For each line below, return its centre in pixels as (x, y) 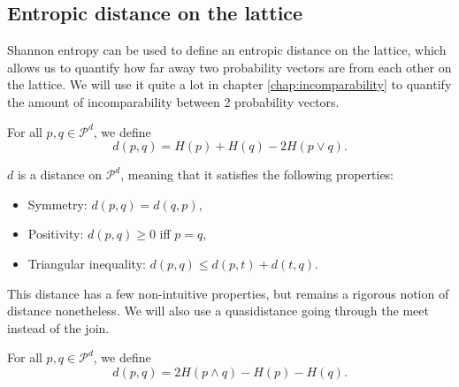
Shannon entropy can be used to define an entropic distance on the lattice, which (227, 50)
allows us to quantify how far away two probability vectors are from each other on (229, 67)
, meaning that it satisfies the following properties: (257, 175)
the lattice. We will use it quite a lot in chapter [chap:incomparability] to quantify (229, 84)
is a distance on (59, 175)
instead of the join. (58, 327)
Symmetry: (57, 204)
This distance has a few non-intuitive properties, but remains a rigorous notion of (228, 293)
